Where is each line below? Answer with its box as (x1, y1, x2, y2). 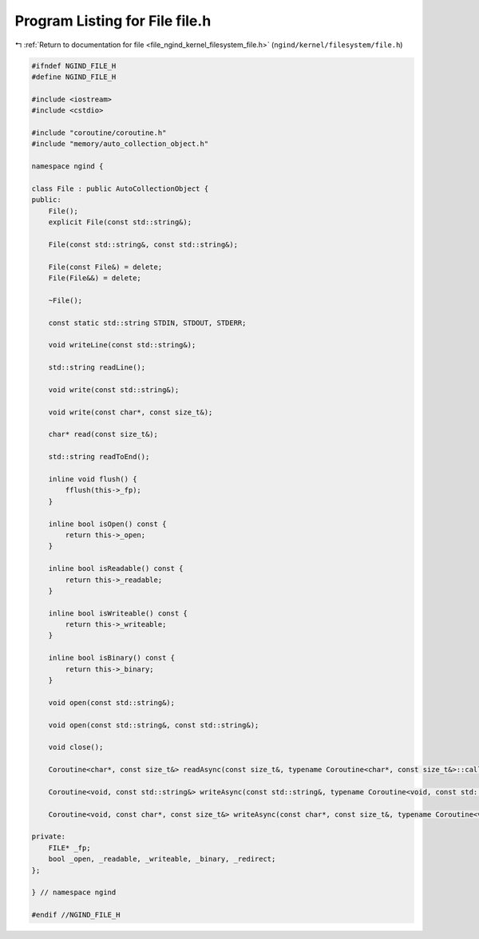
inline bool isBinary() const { (48, 653, 176, 663)
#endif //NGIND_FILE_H (31, 910, 121, 920)
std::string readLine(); (48, 363, 146, 372)
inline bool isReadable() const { (48, 564, 184, 573)
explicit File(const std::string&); (48, 218, 192, 227)
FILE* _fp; (48, 843, 91, 852)
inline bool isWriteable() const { (48, 608, 188, 618)
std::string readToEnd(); (48, 452, 150, 462)
